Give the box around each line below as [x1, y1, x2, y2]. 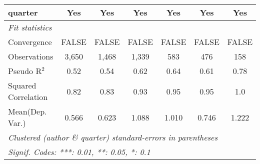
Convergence [8, 36, 52, 47]
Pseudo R [8, 65, 42, 76]
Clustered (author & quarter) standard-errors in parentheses [8, 131, 217, 143]
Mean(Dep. [8, 105, 47, 117]
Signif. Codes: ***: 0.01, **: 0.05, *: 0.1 [8, 146, 150, 157]
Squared [8, 79, 36, 91]
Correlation [8, 91, 48, 102]
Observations [8, 50, 53, 62]
